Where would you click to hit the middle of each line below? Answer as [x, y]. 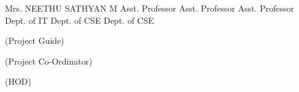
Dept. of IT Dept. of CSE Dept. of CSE [80, 20]
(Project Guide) [35, 41]
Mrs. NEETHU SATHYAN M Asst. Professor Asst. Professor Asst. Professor [150, 8]
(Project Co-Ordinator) [49, 61]
